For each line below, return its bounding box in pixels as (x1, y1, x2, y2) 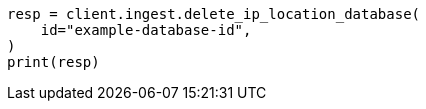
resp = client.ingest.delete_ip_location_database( (7, 6, 421, 22)
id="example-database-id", (40, 22, 252, 38)
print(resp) (7, 54, 100, 70)
